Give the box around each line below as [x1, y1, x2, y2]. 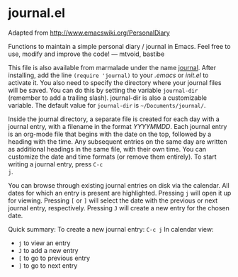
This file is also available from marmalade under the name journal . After [8, 63, 217, 72]
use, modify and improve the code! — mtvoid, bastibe [8, 50, 165, 58]
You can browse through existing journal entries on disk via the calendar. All [8, 181, 229, 189]
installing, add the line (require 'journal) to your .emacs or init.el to [8, 71, 209, 79]
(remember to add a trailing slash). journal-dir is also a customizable [8, 94, 208, 102]
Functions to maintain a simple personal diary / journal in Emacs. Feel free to [8, 42, 231, 50]
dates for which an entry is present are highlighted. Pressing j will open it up [8, 188, 232, 197]
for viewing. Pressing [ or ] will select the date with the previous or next [8, 196, 218, 205]
